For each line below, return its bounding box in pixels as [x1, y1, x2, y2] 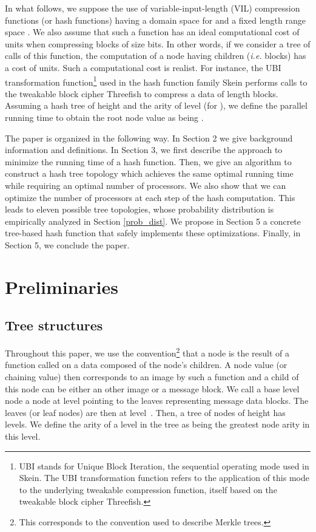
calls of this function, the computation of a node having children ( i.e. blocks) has [5, 49, 306, 62]
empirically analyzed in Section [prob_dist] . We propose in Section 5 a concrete [5, 214, 301, 227]
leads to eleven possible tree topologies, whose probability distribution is [5, 203, 274, 216]
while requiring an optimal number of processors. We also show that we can [5, 179, 286, 191]
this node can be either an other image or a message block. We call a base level [5, 382, 300, 395]
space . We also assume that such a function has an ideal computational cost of [5, 26, 300, 38]
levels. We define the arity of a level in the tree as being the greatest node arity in [5, 418, 310, 431]
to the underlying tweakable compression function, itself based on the [19, 483, 277, 496]
